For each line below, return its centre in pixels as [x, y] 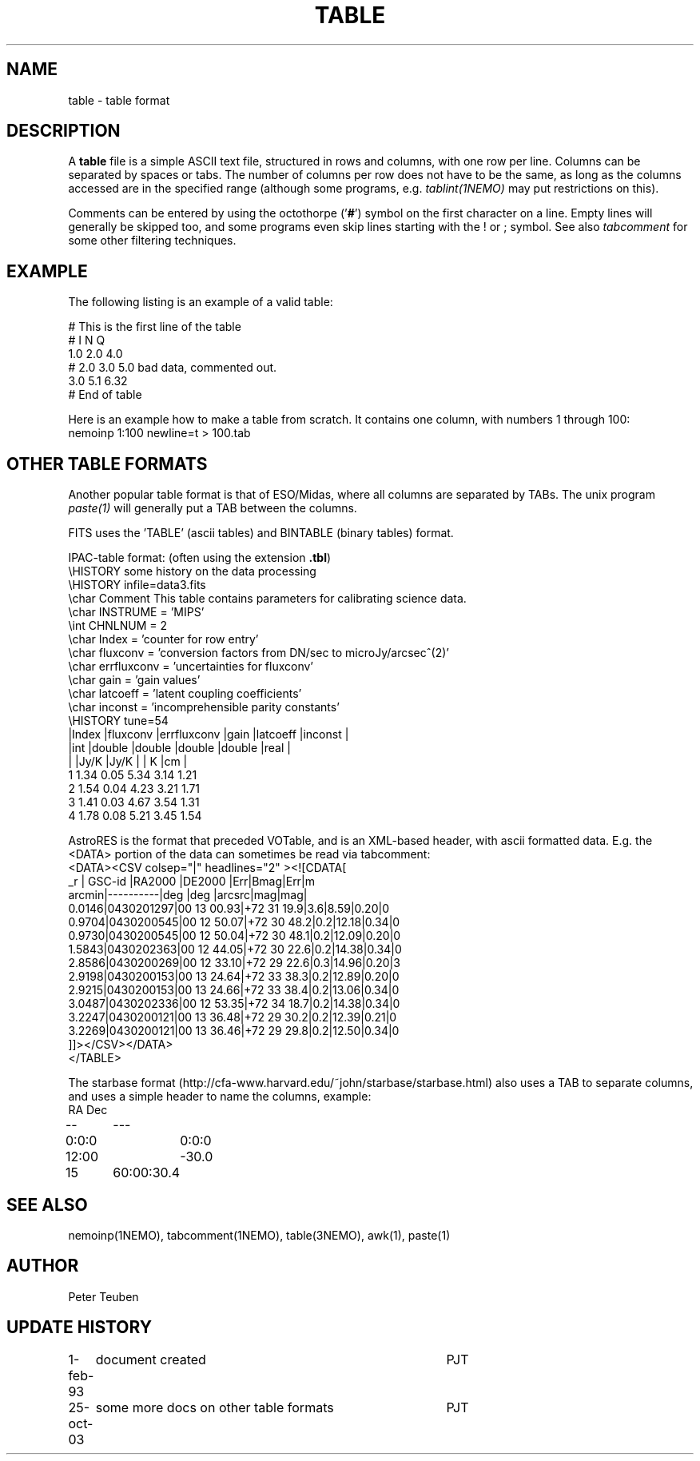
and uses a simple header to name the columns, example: [220, 1097]
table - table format [119, 100]
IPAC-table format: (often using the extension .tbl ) [200, 558]
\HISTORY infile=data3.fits [137, 585]
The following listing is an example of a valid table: [201, 302]
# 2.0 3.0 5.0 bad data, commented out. [173, 368]
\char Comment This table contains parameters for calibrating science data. [267, 599]
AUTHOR [43, 1266]
